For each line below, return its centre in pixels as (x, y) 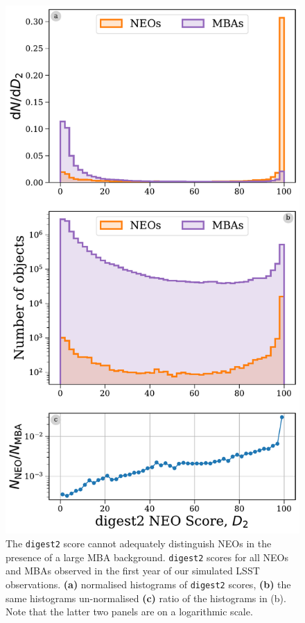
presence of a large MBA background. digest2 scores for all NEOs (147, 557)
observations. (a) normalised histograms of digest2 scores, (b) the (148, 584)
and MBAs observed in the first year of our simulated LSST (133, 571)
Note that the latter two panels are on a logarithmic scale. (129, 612)
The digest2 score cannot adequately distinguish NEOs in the (139, 543)
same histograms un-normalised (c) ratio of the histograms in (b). (146, 598)
